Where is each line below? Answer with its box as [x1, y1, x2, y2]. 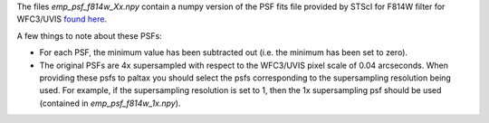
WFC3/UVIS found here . [16, 14, 108, 24]
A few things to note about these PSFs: [16, 30, 162, 41]
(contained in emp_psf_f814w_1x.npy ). [39, 98, 181, 109]
